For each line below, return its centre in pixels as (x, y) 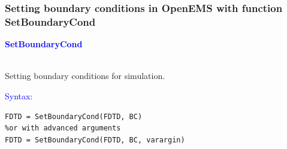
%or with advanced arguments (63, 128)
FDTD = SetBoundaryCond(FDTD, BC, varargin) (95, 140)
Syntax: (19, 95)
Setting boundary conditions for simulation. (85, 76)
